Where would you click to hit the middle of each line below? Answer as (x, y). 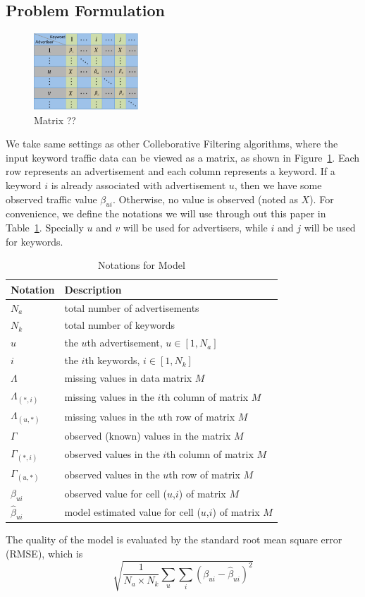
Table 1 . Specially (45, 227)
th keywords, (112, 360)
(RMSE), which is (44, 553)
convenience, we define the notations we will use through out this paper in (166, 213)
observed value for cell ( (116, 493)
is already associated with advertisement (138, 185)
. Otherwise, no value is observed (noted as (205, 199)
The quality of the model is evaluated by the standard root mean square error (174, 539)
